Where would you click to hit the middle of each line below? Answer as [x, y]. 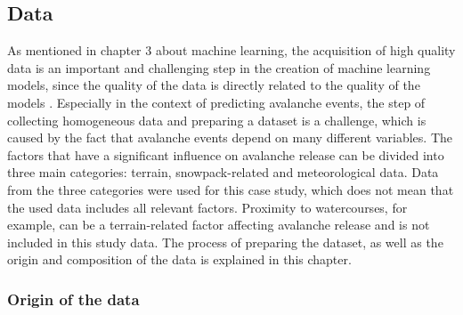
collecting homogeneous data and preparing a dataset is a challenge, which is [217, 120]
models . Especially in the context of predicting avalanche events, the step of [216, 102]
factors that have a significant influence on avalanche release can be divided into [226, 154]
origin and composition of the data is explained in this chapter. [179, 259]
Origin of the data [73, 299]
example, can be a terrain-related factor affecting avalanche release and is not [219, 225]
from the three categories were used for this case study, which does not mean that [231, 189]
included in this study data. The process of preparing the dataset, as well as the [225, 242]
